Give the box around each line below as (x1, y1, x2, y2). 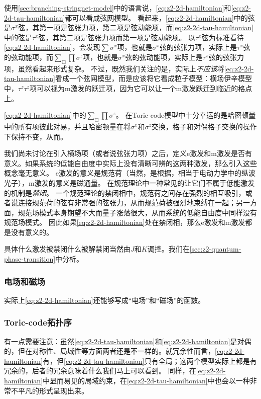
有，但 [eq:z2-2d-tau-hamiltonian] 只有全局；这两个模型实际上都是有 (43, 355, 257, 366)
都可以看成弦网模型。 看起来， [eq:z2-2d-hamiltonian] (65, 12, 234, 23)
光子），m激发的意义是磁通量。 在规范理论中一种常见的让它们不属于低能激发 (4, 177, 255, 188)
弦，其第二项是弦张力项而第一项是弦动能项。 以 (38, 32, 196, 42)
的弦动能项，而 (4, 51, 53, 62)
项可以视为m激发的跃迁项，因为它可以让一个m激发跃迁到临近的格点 (29, 83, 252, 93)
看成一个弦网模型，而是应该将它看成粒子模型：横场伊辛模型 (55, 73, 252, 84)
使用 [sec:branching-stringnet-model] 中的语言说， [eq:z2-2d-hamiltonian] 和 (4, 3, 231, 13)
